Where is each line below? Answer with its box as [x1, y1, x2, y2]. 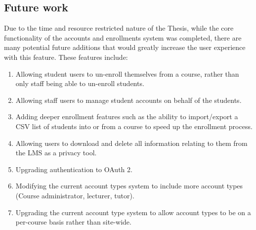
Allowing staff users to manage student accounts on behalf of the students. [15, 94, 242, 105]
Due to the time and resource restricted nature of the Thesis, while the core [4, 23, 234, 33]
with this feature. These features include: [4, 51, 128, 62]
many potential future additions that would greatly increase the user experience [4, 42, 246, 52]
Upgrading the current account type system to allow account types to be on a [15, 207, 251, 217]
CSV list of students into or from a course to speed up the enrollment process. [15, 121, 253, 131]
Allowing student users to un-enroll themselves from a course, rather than [15, 68, 239, 79]
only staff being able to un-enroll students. [15, 78, 144, 89]
